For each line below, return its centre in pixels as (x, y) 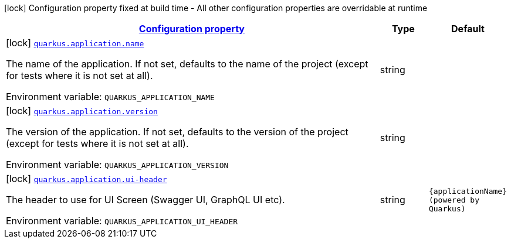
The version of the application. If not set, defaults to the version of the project (177, 132)
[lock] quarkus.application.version (82, 111)
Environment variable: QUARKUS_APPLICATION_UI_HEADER (122, 221)
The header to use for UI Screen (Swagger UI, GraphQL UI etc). (145, 200)
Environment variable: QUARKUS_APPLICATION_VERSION (117, 165)
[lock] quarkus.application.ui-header (87, 179)
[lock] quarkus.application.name (75, 43)
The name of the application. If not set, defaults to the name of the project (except (187, 64)
